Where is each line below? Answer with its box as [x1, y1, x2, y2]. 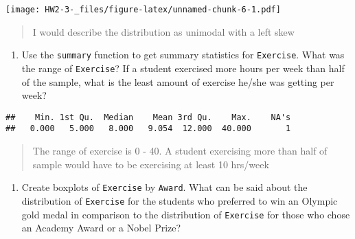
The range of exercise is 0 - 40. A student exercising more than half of [32, 144, 328, 158]
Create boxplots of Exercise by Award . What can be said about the [21, 180, 308, 194]
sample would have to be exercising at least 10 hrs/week [32, 157, 269, 171]
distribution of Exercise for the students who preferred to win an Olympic [21, 193, 338, 207]
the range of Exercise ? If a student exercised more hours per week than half [21, 60, 345, 75]
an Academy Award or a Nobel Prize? [21, 220, 181, 235]
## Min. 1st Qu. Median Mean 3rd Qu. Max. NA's [5, 112, 291, 122]
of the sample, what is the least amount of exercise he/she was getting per [21, 74, 334, 89]
